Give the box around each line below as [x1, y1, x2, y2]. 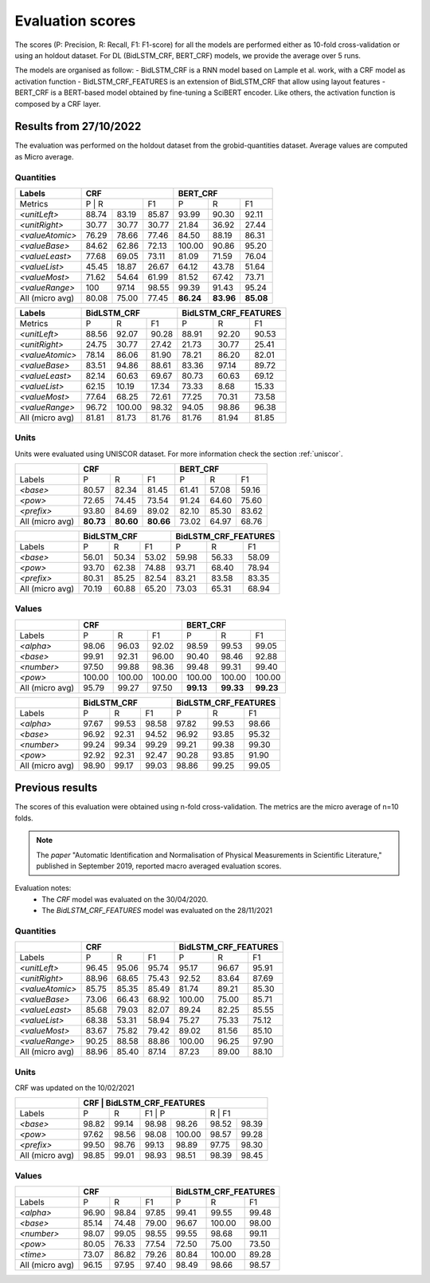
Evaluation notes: [14, 884, 72, 893]
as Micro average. [14, 152, 74, 161]
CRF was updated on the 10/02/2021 [14, 1083, 135, 1092]
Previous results [14, 781, 98, 795]
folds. [14, 813, 33, 823]
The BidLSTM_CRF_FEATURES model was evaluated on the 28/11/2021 [41, 906, 273, 915]
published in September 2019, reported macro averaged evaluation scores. [36, 861, 282, 871]
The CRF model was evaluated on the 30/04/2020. [41, 894, 209, 904]
